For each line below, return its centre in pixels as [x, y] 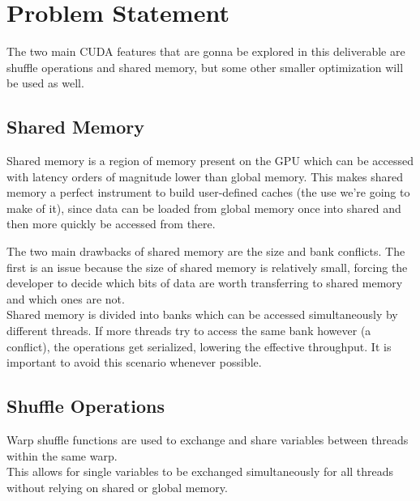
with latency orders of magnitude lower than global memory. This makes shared [205, 176]
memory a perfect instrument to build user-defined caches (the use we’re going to [208, 192]
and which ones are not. [66, 298]
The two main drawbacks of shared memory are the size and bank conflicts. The [206, 251]
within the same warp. [62, 455]
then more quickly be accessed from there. [111, 224]
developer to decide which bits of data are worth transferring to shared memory [205, 283]
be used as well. [45, 83]
